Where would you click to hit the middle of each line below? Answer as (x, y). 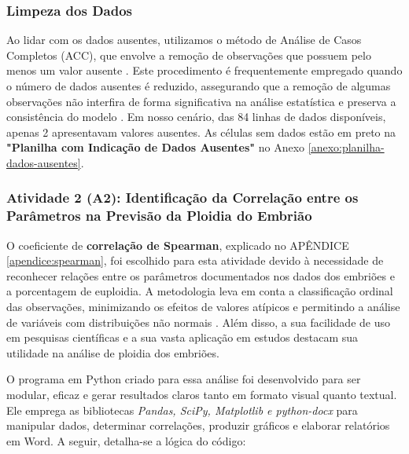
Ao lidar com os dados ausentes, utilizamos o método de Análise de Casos (184, 40)
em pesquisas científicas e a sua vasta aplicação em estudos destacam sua (182, 337)
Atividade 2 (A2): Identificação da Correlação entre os (182, 198)
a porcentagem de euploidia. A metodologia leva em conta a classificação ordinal (200, 291)
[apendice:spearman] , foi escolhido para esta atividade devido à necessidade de (195, 260)
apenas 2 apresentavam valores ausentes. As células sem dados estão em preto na (201, 132)
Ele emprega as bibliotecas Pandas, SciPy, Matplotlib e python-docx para (182, 410)
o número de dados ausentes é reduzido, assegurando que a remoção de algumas (199, 86)
